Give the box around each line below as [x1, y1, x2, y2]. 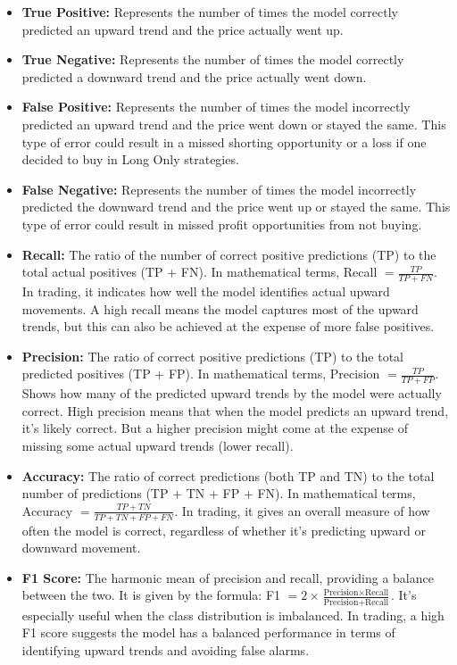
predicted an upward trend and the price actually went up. [21, 20, 344, 38]
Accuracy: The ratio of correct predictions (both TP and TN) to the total [21, 466, 435, 485]
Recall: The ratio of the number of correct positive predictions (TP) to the [21, 245, 436, 263]
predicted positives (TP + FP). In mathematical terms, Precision [21, 364, 380, 383]
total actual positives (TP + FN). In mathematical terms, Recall [21, 262, 378, 281]
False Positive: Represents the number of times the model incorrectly [21, 97, 411, 116]
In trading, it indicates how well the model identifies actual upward [21, 281, 390, 300]
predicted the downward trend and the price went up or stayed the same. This [21, 197, 451, 216]
